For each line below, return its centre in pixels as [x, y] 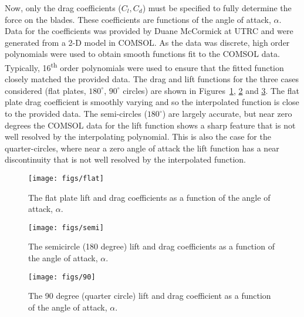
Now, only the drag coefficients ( [63, 8]
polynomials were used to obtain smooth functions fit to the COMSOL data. [142, 54]
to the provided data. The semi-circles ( [76, 113]
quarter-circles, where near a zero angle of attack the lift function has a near [142, 148]
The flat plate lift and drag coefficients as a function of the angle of [149, 197]
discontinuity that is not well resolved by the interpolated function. [126, 159]
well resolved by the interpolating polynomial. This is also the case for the [138, 136]
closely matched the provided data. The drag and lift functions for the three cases [152, 79]
